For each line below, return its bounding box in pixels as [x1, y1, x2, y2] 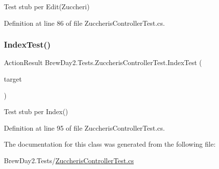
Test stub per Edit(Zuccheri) [4, 1, 90, 11]
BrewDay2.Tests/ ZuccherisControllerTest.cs [4, 155, 134, 165]
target [4, 74, 22, 84]
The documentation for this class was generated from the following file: [4, 139, 216, 149]
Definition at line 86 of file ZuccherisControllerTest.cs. [4, 17, 165, 28]
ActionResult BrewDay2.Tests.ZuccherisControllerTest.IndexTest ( [4, 57, 202, 68]
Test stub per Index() [4, 106, 68, 117]
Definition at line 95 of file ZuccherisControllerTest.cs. [4, 122, 165, 133]
